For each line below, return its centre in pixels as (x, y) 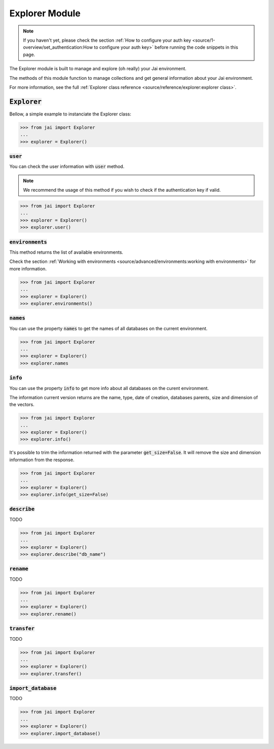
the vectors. (22, 405)
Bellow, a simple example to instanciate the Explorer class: (70, 114)
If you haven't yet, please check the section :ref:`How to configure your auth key (107, 40)
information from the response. (42, 460)
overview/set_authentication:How (58, 47)
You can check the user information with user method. (67, 167)
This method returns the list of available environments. (66, 252)
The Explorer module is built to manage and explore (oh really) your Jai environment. (98, 69)
